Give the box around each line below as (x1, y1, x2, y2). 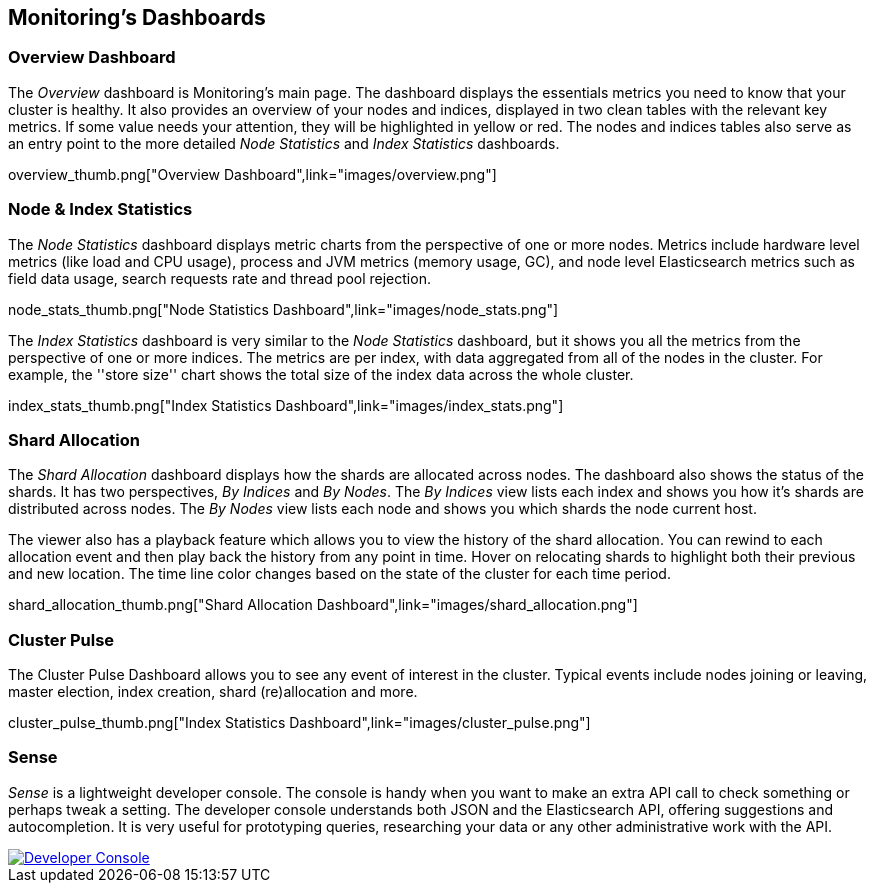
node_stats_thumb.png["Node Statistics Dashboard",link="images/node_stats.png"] (8, 300, 559, 318)
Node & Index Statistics (8, 199, 193, 220)
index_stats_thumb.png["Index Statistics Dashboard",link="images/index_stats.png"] (8, 396, 564, 414)
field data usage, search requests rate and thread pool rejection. (8, 269, 431, 287)
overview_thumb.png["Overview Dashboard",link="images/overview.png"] (8, 165, 497, 183)
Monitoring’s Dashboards (8, 5, 266, 30)
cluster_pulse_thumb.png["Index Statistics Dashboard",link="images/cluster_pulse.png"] (8, 714, 591, 732)
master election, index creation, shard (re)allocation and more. (8, 683, 418, 701)
